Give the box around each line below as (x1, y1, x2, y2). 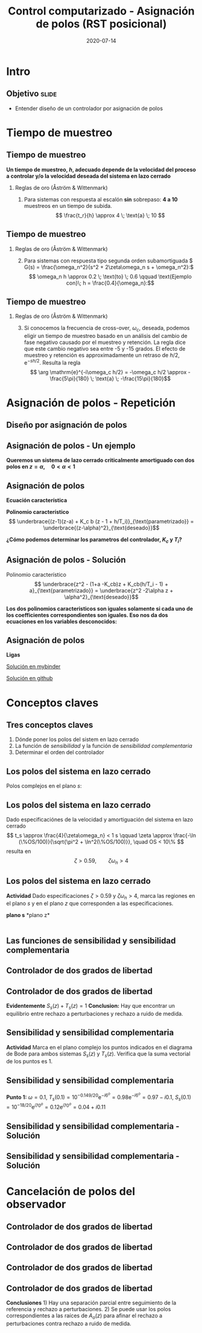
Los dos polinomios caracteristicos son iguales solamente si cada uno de (6, 605, 194, 612)
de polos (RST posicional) (36, 17, 167, 31)
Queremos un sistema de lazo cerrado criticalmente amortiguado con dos (6, 456, 195, 464)
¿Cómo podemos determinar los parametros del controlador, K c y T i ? (6, 536, 182, 545)
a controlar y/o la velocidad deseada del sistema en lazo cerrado (6, 172, 171, 180)
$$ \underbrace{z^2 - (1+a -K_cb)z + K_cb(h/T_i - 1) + (34, 580, 169, 588)
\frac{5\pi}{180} (49, 375, 89, 382)
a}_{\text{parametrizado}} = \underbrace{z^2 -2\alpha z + (29, 586, 174, 594)
